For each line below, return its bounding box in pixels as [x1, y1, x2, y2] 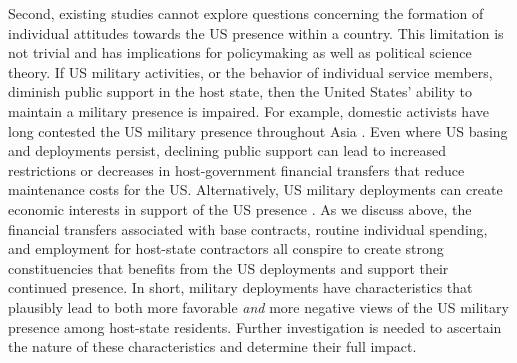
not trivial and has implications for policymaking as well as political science [8, 42, 472, 63]
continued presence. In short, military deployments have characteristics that [8, 277, 473, 298]
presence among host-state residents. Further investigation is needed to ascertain [8, 316, 502, 337]
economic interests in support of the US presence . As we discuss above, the [8, 198, 472, 219]
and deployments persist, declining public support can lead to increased [8, 140, 447, 161]
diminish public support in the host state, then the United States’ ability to [8, 81, 473, 102]
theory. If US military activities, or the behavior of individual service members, [8, 61, 493, 82]
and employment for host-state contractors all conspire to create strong [8, 238, 444, 259]
